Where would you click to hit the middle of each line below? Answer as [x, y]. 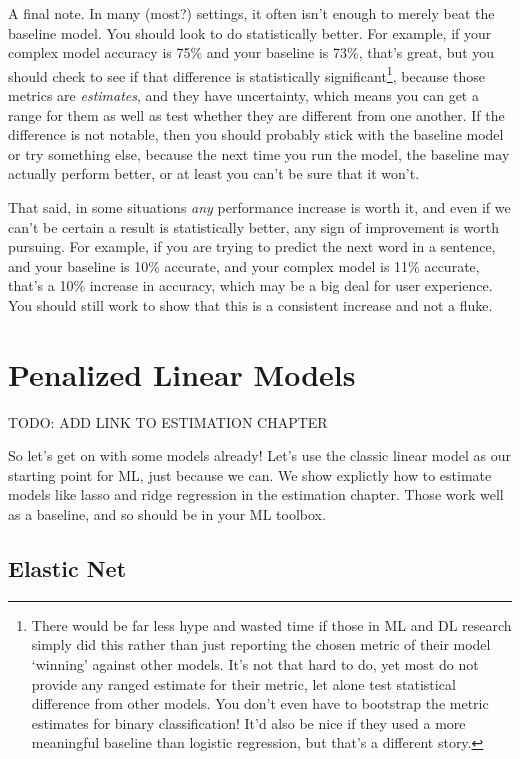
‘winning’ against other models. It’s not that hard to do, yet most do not [255, 664]
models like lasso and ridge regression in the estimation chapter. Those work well [256, 494]
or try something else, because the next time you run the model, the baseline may [259, 153]
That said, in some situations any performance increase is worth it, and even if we [259, 207]
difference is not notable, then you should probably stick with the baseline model [256, 134]
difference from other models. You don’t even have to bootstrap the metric [260, 703]
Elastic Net [67, 568]
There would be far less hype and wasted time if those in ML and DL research [271, 624]
